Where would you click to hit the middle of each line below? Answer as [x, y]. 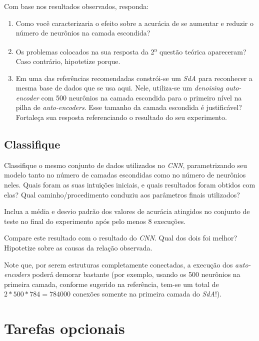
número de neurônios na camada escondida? [83, 33]
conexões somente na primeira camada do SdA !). [147, 294]
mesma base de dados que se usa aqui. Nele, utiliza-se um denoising [119, 88]
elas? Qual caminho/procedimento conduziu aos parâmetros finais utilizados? [122, 194]
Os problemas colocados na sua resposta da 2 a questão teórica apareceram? [131, 50]
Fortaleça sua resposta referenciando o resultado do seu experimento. [121, 117]
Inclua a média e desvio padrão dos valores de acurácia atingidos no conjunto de [127, 211]
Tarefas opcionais [64, 328]
